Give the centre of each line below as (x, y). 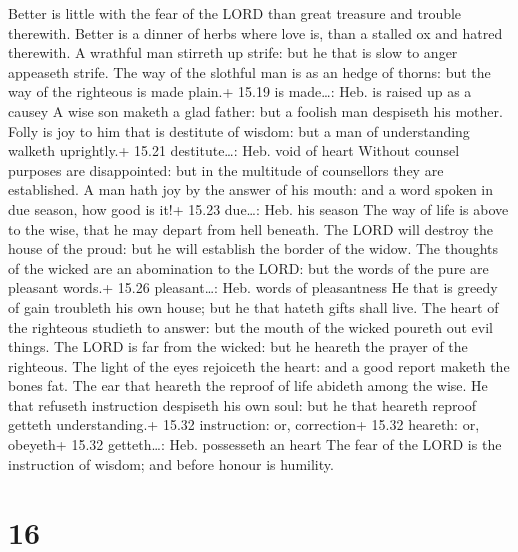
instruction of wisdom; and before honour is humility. (171, 463)
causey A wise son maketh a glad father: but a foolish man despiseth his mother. (255, 110)
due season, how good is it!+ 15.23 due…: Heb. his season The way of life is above (258, 208)
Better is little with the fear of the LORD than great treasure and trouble (235, 13)
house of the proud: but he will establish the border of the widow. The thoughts (253, 248)
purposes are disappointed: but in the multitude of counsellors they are (226, 169)
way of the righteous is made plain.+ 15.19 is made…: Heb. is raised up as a (240, 91)
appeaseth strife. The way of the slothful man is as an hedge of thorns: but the (249, 71)
